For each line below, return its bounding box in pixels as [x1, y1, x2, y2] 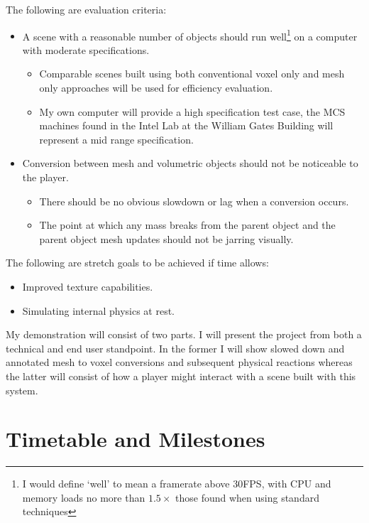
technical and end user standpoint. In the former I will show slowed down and [6, 340, 345, 355]
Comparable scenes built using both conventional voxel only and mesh [39, 66, 345, 81]
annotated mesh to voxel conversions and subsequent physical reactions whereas [6, 355, 353, 370]
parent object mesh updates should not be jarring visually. [39, 231, 294, 246]
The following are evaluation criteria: [6, 2, 167, 16]
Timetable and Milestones [6, 424, 265, 453]
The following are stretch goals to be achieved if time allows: [6, 255, 269, 270]
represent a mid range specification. [39, 131, 194, 146]
